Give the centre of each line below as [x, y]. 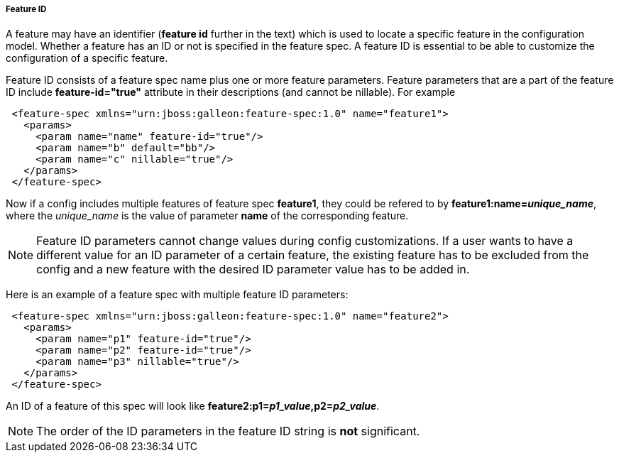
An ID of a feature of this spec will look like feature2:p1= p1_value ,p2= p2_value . [193, 406]
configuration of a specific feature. [87, 58]
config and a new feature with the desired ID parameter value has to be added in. [253, 269]
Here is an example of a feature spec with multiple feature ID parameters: [177, 295]
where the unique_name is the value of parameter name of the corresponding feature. [207, 216]
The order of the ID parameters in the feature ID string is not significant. [228, 431]
